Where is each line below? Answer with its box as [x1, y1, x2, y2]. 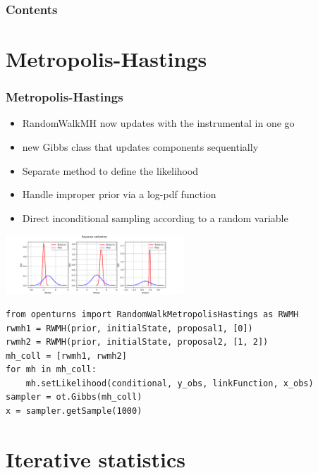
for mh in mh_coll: [6, 364, 97, 375]
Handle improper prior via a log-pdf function [22, 187, 216, 202]
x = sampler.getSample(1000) [6, 406, 142, 417]
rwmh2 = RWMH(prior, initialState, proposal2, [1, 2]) [6, 337, 269, 348]
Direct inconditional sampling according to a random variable [22, 210, 288, 225]
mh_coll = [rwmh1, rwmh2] [6, 350, 127, 361]
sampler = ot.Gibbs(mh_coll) [6, 392, 142, 403]
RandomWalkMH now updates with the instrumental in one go [22, 116, 295, 130]
